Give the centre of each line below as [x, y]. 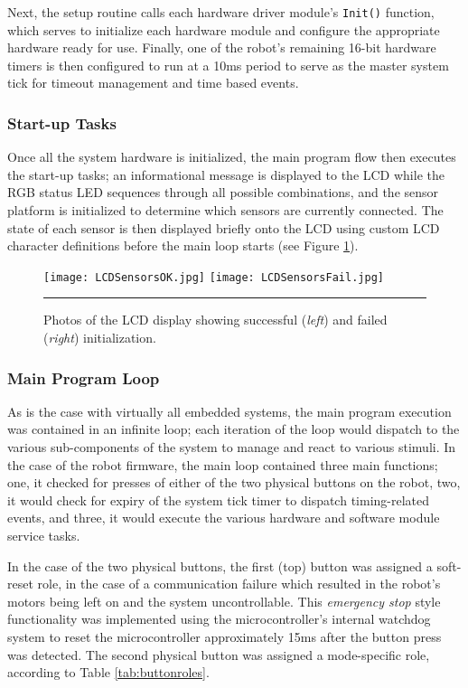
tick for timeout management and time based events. [153, 83]
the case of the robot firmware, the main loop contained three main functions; [223, 464]
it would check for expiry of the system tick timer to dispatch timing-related [219, 500]
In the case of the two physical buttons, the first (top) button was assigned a [220, 565]
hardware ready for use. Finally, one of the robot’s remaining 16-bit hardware [222, 47]
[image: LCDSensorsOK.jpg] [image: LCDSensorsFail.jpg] [214, 277]
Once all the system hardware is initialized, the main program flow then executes [232, 157]
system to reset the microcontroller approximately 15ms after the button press [225, 636]
